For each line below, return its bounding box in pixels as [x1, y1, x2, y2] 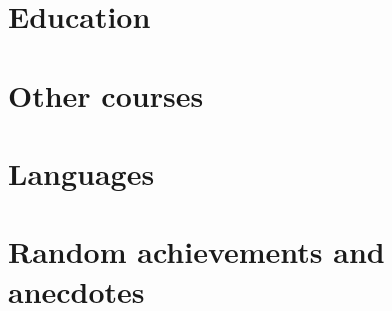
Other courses [8, 74, 204, 115]
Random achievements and [8, 231, 385, 272]
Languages [8, 152, 155, 193]
